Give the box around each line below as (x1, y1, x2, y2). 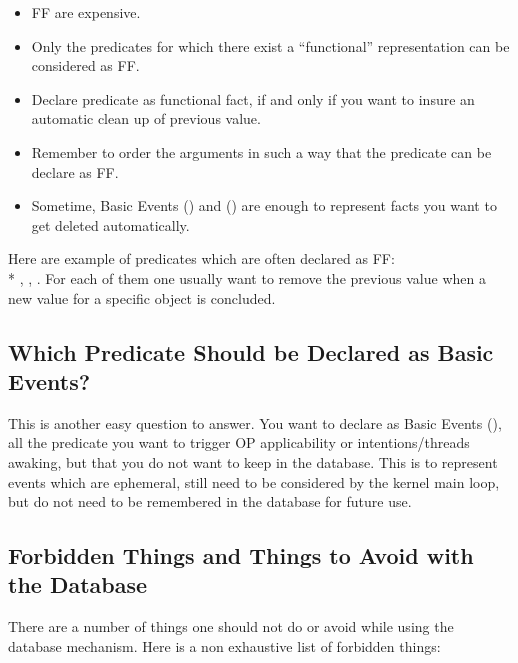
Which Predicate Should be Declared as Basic (8, 336, 494, 367)
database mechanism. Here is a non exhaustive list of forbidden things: (8, 635, 441, 656)
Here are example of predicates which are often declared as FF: (8, 248, 395, 269)
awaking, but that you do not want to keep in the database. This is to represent (8, 451, 498, 472)
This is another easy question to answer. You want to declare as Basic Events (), (8, 412, 502, 433)
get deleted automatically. (31, 214, 190, 235)
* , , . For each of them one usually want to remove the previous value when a (8, 267, 486, 288)
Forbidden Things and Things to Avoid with (8, 540, 474, 571)
